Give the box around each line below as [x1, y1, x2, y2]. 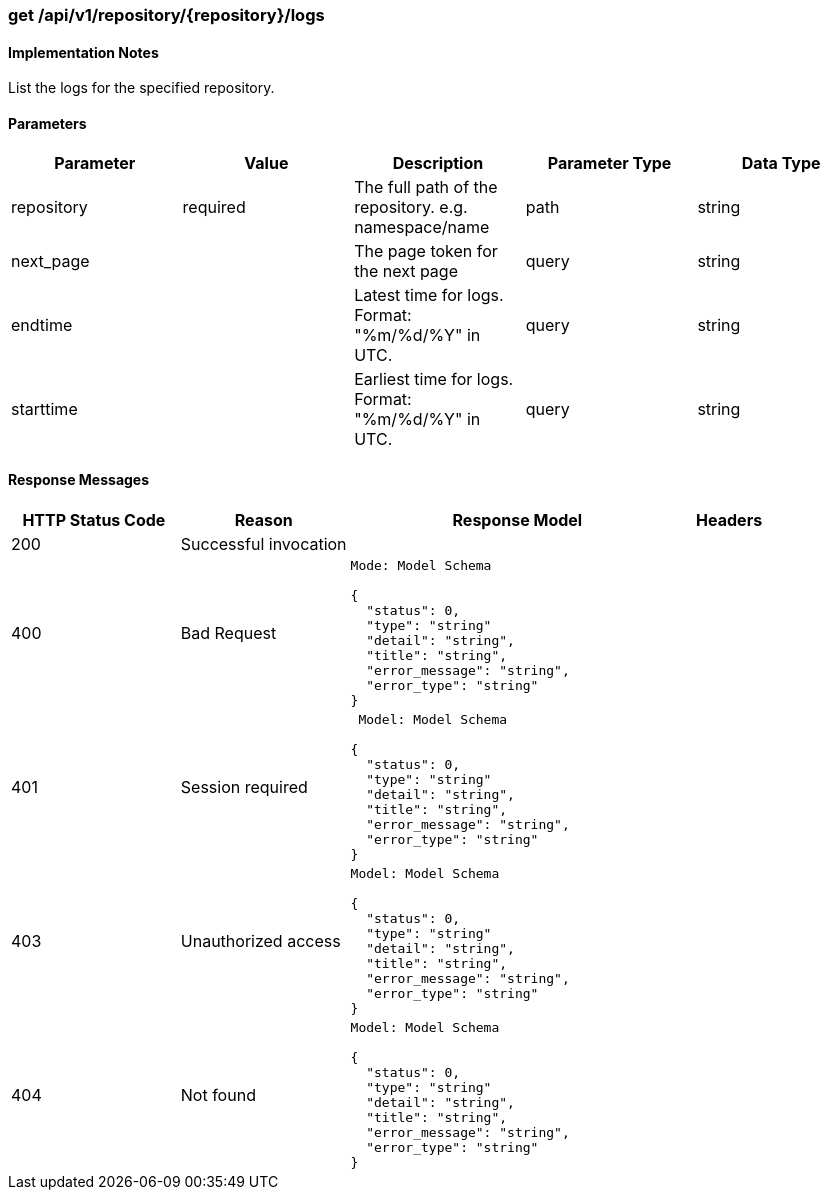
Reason [234, 509, 293, 530]
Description [392, 153, 484, 174]
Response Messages [8, 471, 150, 489]
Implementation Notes [8, 43, 159, 61]
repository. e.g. [354, 197, 468, 218]
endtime [11, 315, 73, 336]
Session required [180, 776, 308, 797]
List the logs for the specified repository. [8, 79, 275, 97]
